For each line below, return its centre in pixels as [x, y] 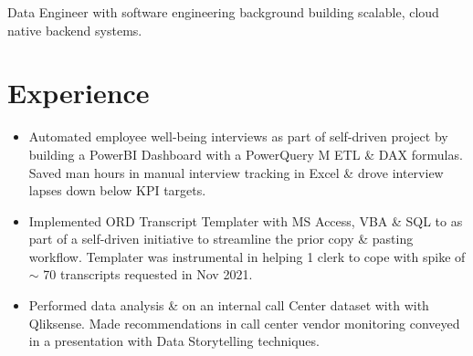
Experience [79, 93]
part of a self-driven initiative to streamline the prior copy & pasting [221, 239]
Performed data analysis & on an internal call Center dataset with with [229, 305]
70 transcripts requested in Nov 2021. [148, 274]
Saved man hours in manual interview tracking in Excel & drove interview [236, 172]
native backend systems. [75, 30]
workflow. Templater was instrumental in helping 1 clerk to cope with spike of [247, 256]
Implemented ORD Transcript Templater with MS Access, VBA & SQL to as [246, 220]
